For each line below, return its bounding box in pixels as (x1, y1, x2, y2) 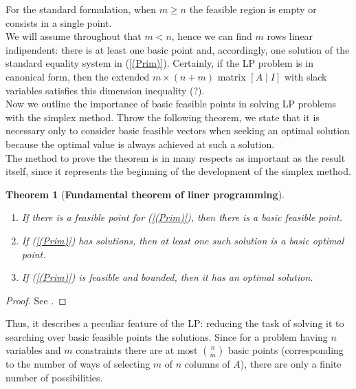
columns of (184, 357, 230, 371)
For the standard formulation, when (5, 2, 156, 16)
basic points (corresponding (227, 343, 344, 357)
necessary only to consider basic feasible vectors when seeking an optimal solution (5, 123, 350, 138)
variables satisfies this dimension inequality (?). (5, 83, 205, 97)
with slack (284, 69, 327, 83)
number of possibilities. (5, 370, 103, 385)
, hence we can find (171, 29, 252, 43)
